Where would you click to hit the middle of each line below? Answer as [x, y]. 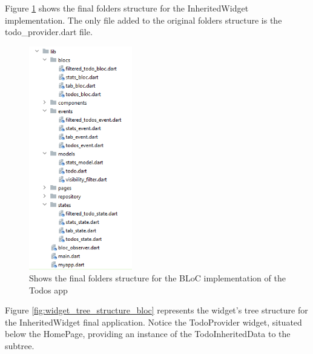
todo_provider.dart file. [49, 32]
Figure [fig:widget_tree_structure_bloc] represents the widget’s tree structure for [156, 310]
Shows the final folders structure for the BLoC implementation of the [157, 278]
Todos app [48, 290]
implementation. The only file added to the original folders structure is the [143, 20]
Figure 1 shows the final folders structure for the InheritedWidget [127, 8]
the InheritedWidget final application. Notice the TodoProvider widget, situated [153, 322]
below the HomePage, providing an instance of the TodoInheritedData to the [148, 334]
